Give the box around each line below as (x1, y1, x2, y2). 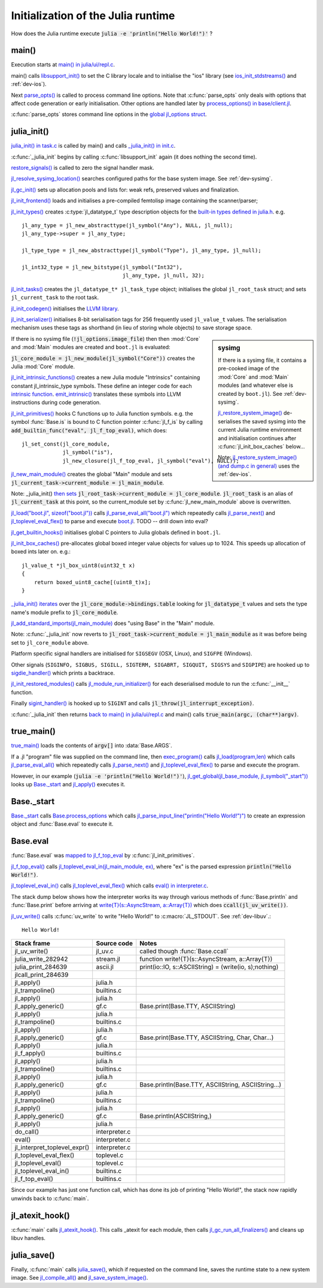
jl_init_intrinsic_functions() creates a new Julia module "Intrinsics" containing (11, 374, 200, 381)
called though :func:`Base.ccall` (139, 947, 229, 956)
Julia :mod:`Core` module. (11, 362, 75, 370)
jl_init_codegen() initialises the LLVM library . (11, 305, 119, 312)
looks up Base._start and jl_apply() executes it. (11, 781, 126, 788)
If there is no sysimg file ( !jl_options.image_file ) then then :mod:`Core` (11, 335, 200, 342)
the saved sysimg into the (242, 417, 306, 425)
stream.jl (96, 955, 121, 963)
